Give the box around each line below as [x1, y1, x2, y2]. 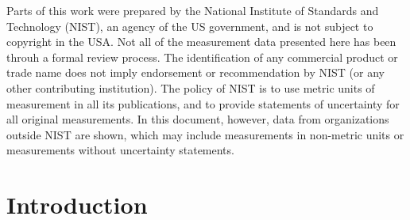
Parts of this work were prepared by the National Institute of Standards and [6, 2, 379, 18]
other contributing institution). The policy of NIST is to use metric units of [6, 79, 375, 96]
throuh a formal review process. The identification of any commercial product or [6, 48, 398, 65]
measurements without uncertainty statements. [6, 142, 234, 158]
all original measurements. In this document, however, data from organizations [6, 111, 389, 127]
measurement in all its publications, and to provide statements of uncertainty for [6, 95, 400, 112]
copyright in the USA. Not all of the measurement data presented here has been [6, 33, 396, 50]
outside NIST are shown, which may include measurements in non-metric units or [6, 126, 404, 142]
